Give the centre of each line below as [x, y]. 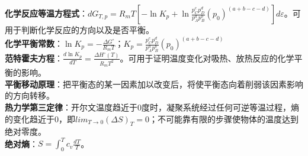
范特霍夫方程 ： [34, 58]
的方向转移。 [30, 95]
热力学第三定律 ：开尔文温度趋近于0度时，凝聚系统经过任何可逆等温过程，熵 [152, 107]
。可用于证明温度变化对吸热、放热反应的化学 [207, 58]
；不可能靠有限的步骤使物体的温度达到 [224, 118]
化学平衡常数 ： [34, 43]
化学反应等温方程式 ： [46, 13]
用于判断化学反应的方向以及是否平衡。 [79, 30]
